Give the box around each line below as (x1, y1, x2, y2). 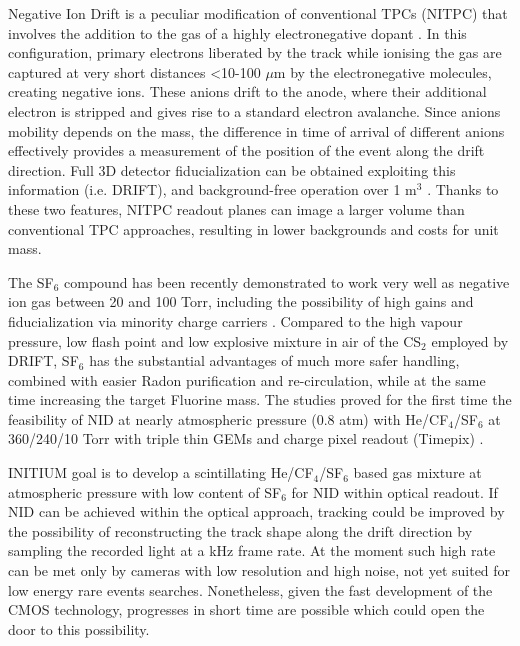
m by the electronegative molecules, (273, 61, 492, 82)
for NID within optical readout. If (291, 481, 498, 502)
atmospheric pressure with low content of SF (8, 481, 282, 502)
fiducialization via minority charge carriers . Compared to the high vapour (8, 310, 463, 331)
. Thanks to (427, 179, 499, 200)
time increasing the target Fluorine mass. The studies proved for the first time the (8, 389, 512, 410)
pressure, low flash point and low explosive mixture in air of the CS (8, 330, 422, 351)
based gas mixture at (353, 462, 482, 483)
